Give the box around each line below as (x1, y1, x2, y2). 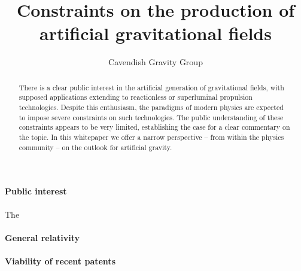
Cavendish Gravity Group (108, 56, 203, 68)
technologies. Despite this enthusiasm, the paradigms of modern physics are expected (19, 102, 284, 112)
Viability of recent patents (5, 254, 115, 267)
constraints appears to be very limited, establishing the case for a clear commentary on (19, 122, 290, 132)
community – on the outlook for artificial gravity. (19, 142, 172, 152)
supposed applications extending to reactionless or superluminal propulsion (19, 92, 253, 102)
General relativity (5, 231, 80, 243)
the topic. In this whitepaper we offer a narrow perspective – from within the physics (19, 132, 284, 142)
